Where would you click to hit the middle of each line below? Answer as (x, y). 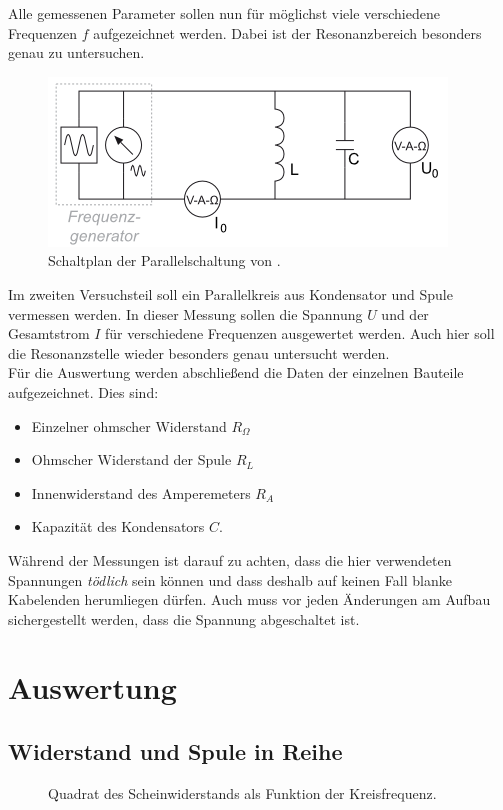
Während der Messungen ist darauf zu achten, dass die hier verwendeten (230, 559)
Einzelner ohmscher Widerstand (129, 425)
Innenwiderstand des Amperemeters (141, 492)
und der (405, 313)
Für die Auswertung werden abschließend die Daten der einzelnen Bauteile (236, 372)
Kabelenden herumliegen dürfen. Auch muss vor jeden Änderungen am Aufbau (249, 599)
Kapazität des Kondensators (118, 526)
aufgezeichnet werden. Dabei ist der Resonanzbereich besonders (287, 32)
